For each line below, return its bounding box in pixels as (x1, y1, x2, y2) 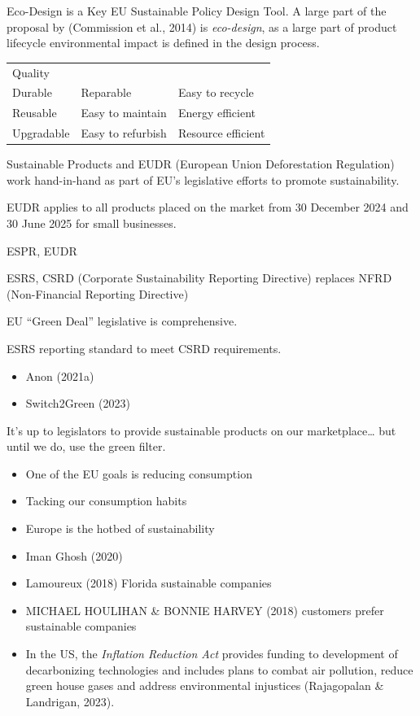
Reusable (12, 104, 57, 121)
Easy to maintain (81, 104, 167, 121)
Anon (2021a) (25, 367, 94, 384)
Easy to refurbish (81, 124, 167, 142)
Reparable (81, 84, 132, 101)
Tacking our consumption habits (25, 492, 187, 509)
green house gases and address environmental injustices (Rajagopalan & (25, 677, 384, 694)
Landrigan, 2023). (25, 692, 115, 709)
